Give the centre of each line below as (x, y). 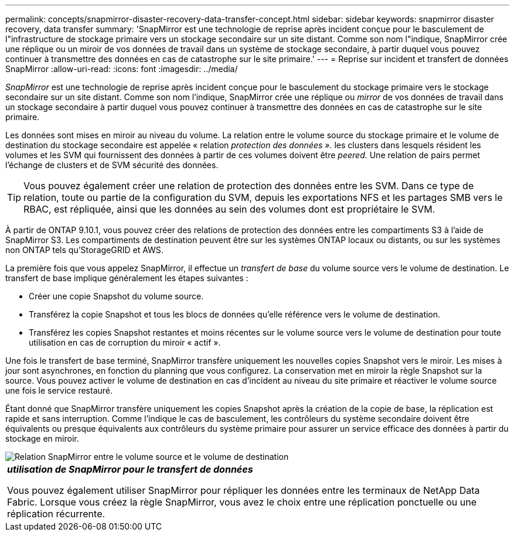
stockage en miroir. (42, 438)
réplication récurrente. (56, 514)
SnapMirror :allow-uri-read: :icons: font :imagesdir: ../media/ (122, 69)
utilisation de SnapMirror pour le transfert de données (130, 469)
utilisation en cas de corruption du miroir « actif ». (125, 342)
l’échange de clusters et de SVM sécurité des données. (112, 165)
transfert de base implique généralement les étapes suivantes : (127, 278)
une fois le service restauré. (59, 390)
